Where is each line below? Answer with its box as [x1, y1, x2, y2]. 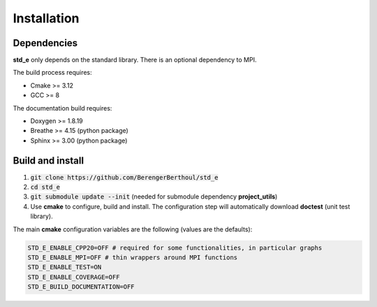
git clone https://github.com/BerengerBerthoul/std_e [30, 173, 219, 181]
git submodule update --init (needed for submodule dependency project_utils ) [30, 192, 278, 201]
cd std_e [30, 183, 61, 192]
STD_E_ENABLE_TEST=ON [27, 263, 102, 271]
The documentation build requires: [13, 103, 112, 112]
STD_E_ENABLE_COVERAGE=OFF [27, 273, 120, 281]
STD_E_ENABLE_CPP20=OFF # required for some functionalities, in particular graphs [27, 243, 323, 252]
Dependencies [13, 37, 78, 49]
